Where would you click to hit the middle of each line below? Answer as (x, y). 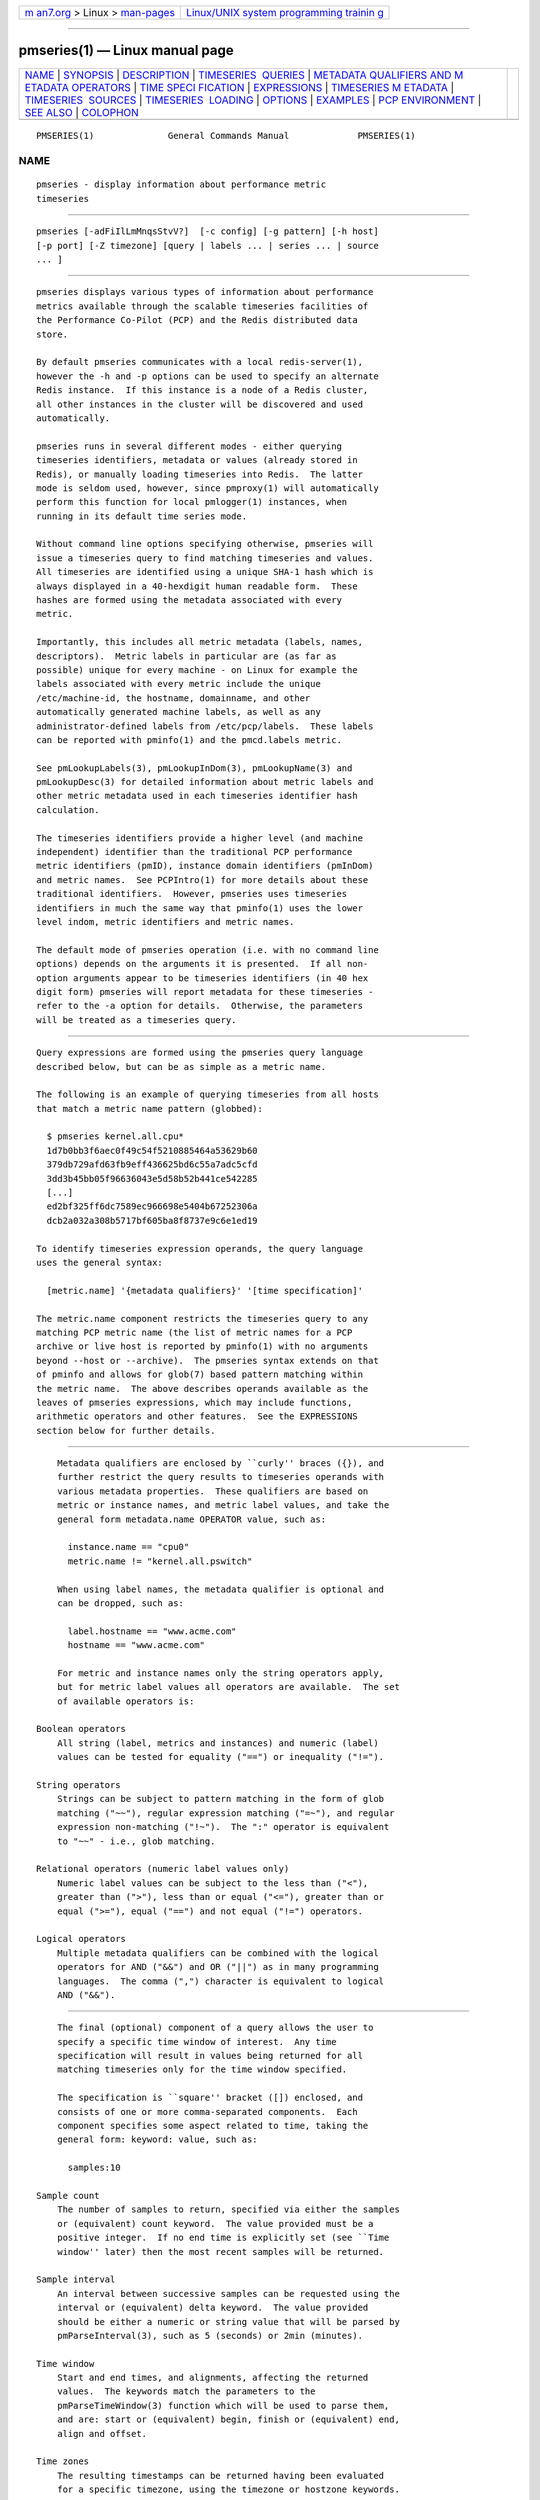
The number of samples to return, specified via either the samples (228, 2209)
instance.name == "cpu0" (128, 1547)
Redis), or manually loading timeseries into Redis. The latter (200, 474)
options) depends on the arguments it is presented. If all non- (202, 964)
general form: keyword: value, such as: (157, 2139)
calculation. (68, 809)
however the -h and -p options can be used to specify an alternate (207, 376)
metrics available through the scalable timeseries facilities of (202, 306)
